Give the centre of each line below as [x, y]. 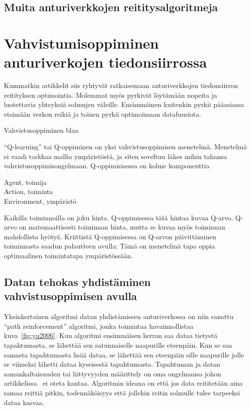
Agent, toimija [25, 182]
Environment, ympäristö [40, 201]
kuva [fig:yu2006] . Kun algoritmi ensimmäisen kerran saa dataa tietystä [111, 335]
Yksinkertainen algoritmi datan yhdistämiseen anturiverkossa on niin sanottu [119, 316]
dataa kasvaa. [24, 402]
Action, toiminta [28, 191]
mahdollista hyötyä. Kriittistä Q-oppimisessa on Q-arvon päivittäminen [110, 236]
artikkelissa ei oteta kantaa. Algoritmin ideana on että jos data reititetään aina [123, 383]
